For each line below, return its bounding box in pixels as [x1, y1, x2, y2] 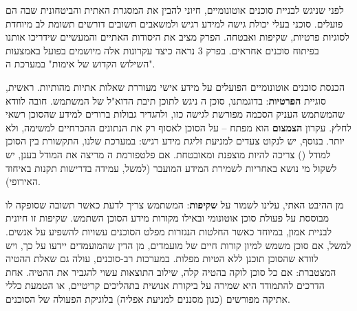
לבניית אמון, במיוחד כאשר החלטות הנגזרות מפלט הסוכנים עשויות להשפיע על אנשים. [6, 224, 332, 238]
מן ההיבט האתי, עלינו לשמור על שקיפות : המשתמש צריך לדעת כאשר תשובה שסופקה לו [6, 197, 344, 211]
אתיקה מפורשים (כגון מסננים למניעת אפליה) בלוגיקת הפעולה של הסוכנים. [6, 291, 290, 305]
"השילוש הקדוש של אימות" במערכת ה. [6, 56, 155, 71]
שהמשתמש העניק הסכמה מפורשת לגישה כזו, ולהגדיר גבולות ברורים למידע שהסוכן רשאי [6, 107, 345, 121]
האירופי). [6, 174, 41, 189]
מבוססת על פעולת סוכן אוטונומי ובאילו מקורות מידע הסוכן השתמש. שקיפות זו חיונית [6, 211, 329, 225]
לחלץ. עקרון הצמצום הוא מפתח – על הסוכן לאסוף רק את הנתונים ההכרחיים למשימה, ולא [6, 120, 351, 134]
